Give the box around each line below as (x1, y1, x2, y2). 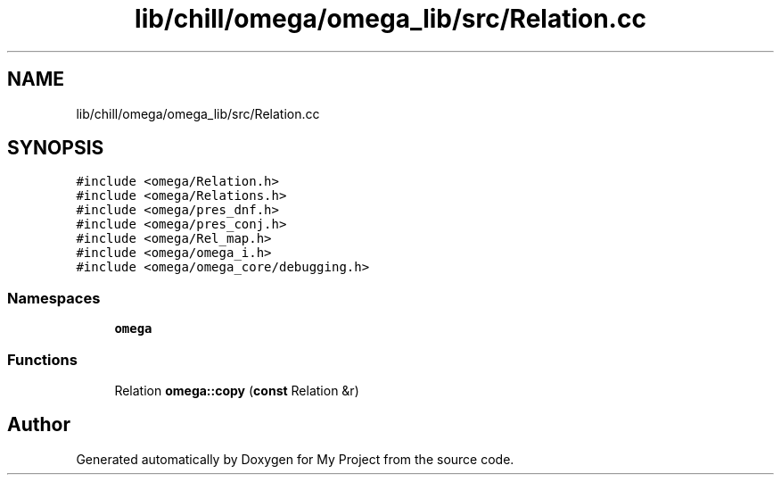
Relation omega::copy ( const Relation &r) (114, 382, 359, 398)
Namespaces (7, 288, 101, 307)
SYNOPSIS (7, 137, 104, 160)
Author (7, 413, 70, 436)
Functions (7, 350, 78, 369)
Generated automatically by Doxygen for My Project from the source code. (76, 451, 514, 467)
